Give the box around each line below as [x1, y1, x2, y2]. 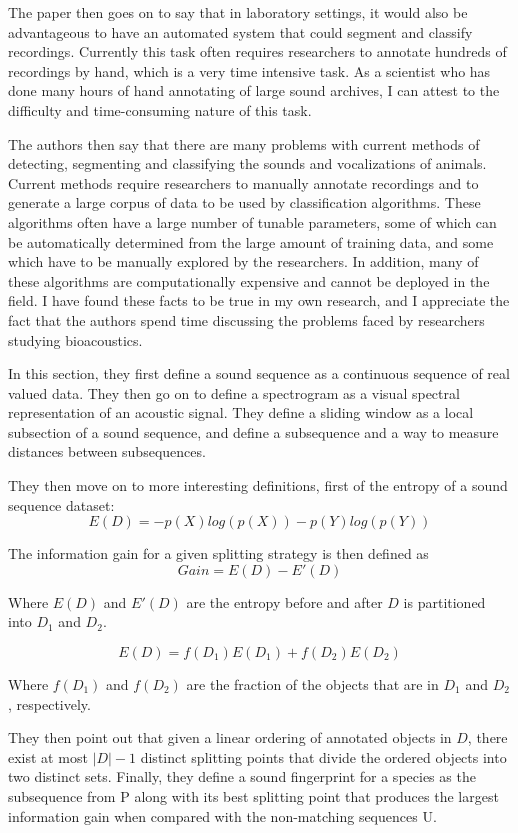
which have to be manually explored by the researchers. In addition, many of [8, 251, 479, 272]
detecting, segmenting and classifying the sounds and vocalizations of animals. [8, 153, 487, 174]
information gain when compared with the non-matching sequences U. [8, 805, 437, 826]
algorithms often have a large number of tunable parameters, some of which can [8, 211, 497, 232]
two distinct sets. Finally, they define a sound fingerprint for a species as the [8, 766, 476, 787]
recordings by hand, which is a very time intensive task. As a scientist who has [8, 60, 491, 81]
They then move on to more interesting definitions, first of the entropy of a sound [8, 475, 508, 496]
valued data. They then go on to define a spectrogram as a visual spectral [8, 382, 460, 403]
